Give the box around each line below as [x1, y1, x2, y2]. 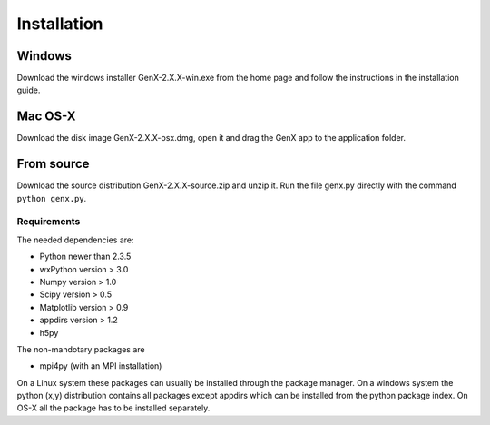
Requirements [16, 215, 81, 228]
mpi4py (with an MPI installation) [39, 361, 162, 371]
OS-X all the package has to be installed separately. [16, 402, 211, 413]
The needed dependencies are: [16, 234, 134, 245]
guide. [16, 84, 41, 95]
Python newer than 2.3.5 [39, 251, 132, 262]
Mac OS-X [16, 109, 76, 124]
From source [16, 156, 90, 172]
